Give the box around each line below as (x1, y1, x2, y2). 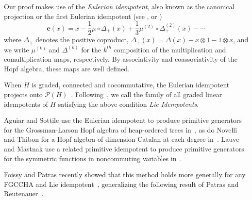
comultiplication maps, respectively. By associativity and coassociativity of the (4, 54, 237, 64)
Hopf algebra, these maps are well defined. (4, 63, 130, 73)
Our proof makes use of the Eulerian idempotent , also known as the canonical (4, 1, 235, 11)
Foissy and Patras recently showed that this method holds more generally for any (4, 169, 246, 180)
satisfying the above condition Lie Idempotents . (58, 99, 199, 109)
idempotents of (4, 99, 48, 109)
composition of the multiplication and (114, 44, 226, 54)
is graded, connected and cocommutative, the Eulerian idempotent (32, 80, 230, 90)
